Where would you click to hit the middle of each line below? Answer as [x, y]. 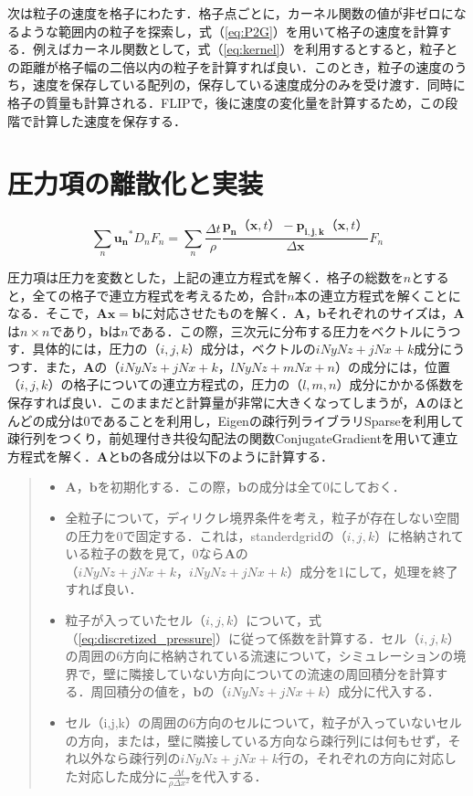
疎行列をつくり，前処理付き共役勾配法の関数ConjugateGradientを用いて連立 [233, 438]
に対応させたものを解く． [217, 313]
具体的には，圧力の [90, 349]
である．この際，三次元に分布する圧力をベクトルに [282, 330]
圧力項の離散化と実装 [136, 183]
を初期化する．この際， [168, 487]
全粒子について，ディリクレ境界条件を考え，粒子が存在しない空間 [263, 518]
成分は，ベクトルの [258, 349]
